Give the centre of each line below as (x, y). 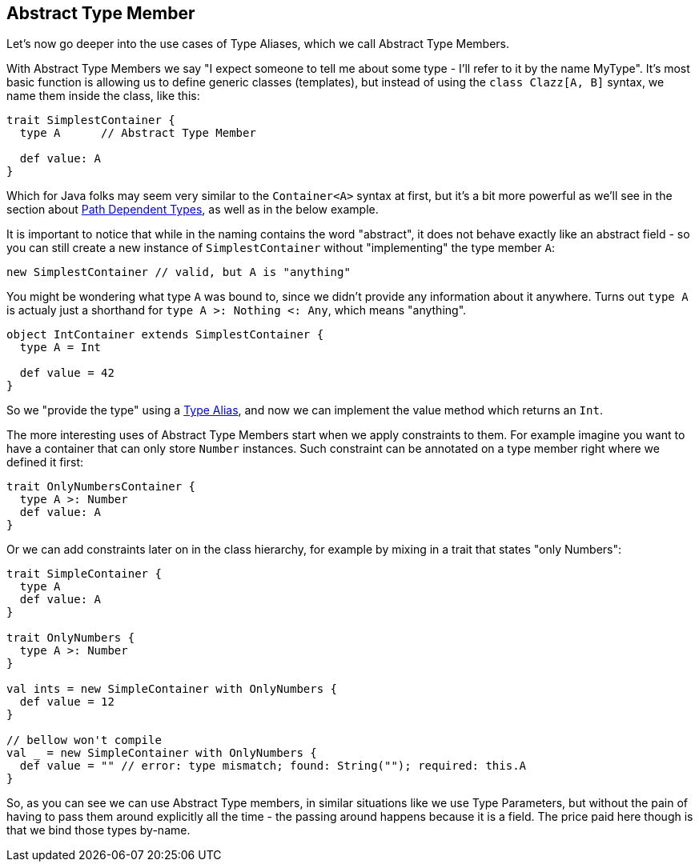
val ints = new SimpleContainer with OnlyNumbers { (172, 689)
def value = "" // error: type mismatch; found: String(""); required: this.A (273, 766)
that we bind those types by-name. (98, 830)
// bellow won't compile (84, 740)
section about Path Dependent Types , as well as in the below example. (193, 210)
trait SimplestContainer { (91, 120)
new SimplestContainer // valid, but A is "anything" (179, 272)
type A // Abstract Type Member (138, 133)
